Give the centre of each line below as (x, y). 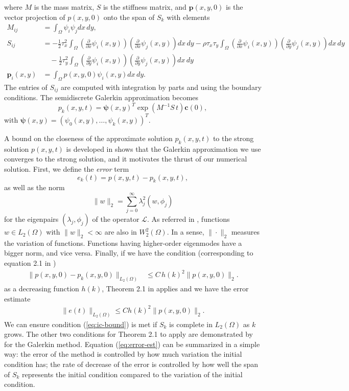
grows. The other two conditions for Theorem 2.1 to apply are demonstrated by (129, 334)
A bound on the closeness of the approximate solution (88, 138)
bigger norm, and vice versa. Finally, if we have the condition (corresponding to (129, 253)
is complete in (191, 324)
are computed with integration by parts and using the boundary (161, 87)
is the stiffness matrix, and (145, 7)
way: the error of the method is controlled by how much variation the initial (123, 354)
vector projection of (35, 17)
